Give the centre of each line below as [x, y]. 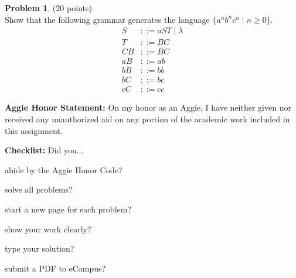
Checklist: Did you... [44, 150]
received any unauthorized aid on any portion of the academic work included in [147, 119]
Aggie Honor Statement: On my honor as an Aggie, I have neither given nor [148, 107]
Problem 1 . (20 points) [48, 8]
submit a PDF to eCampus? [55, 268]
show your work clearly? [48, 229]
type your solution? [40, 248]
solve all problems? [39, 189]
